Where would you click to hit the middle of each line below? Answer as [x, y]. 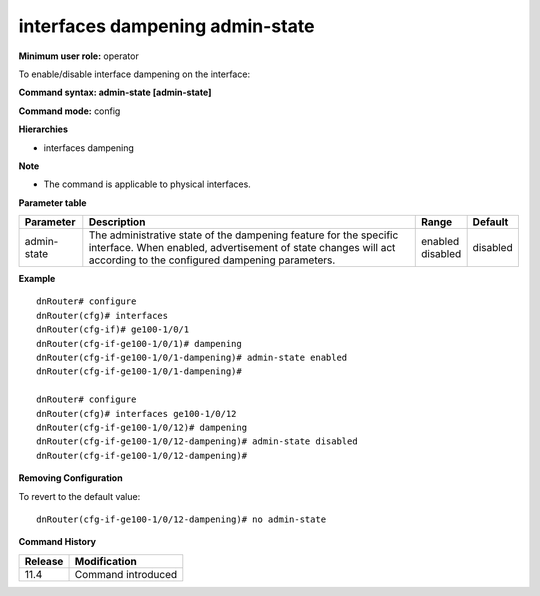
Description [117, 222]
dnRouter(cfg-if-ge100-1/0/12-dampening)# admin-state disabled [197, 441]
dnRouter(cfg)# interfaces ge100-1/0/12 [136, 413]
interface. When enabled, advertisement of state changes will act [242, 248]
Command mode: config [69, 111]
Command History [57, 542]
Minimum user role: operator [78, 56]
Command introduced [126, 574]
